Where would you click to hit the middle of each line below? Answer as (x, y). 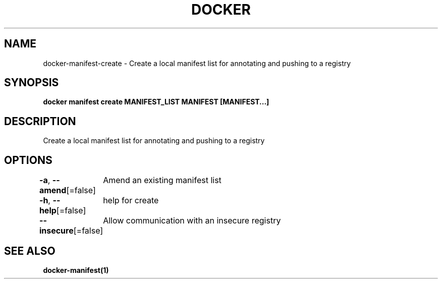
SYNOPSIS (32, 83)
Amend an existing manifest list (162, 180)
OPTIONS (28, 160)
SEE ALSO (30, 251)
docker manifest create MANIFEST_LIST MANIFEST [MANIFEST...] (156, 102)
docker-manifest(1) (76, 270)
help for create (131, 201)
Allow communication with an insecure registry (192, 221)
